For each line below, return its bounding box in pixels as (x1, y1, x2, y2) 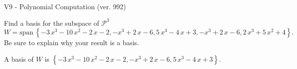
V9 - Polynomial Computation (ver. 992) (4, 1, 126, 11)
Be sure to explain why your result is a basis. (4, 37, 139, 48)
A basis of (4, 53, 34, 64)
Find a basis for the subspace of (4, 17, 99, 28)
